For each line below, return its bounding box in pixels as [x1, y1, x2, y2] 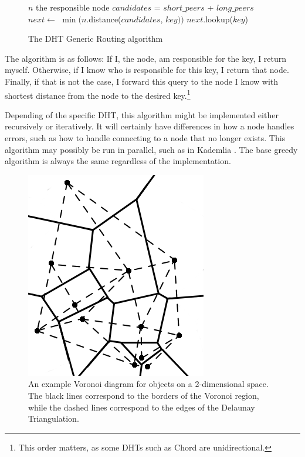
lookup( [205, 12, 233, 25]
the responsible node [36, 1, 110, 13]
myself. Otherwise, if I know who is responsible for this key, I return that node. [5, 64, 289, 76]
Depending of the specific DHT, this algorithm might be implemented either [5, 108, 279, 121]
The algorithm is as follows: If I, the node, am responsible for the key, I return [5, 52, 287, 64]
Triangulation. [28, 412, 79, 425]
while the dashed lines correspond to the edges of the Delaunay [28, 401, 255, 413]
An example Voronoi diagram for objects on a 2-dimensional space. [28, 378, 269, 390]
